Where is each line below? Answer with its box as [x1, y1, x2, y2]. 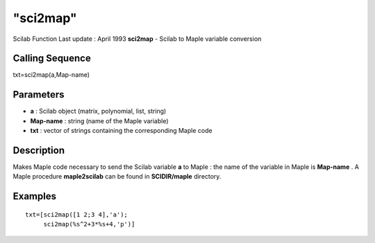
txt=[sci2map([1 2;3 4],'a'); [25, 210, 128, 218]
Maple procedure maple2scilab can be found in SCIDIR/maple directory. [12, 172, 222, 181]
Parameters [12, 89, 65, 100]
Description [12, 144, 65, 156]
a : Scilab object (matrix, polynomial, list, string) [30, 107, 167, 116]
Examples [12, 190, 57, 202]
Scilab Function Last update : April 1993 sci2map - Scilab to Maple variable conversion [12, 35, 262, 43]
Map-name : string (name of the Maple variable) [30, 116, 169, 125]
